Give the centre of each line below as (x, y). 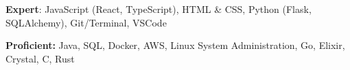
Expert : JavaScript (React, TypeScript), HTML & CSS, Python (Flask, (159, 9)
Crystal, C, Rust (40, 58)
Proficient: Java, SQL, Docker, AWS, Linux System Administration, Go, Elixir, (175, 45)
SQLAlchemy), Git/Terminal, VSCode (86, 22)
